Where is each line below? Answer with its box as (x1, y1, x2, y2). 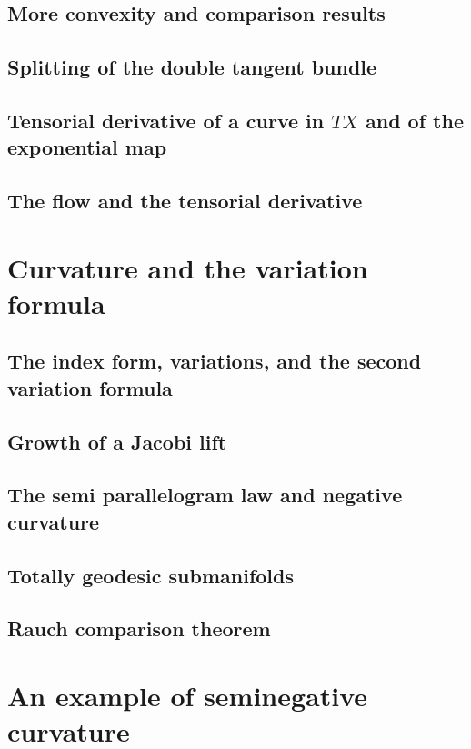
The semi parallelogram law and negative (7, 481, 403, 509)
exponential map (7, 133, 167, 161)
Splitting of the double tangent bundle (7, 53, 377, 81)
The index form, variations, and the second (7, 347, 422, 375)
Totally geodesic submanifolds (7, 561, 294, 589)
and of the (365, 106, 464, 134)
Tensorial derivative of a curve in (7, 106, 325, 134)
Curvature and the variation (7, 248, 368, 286)
